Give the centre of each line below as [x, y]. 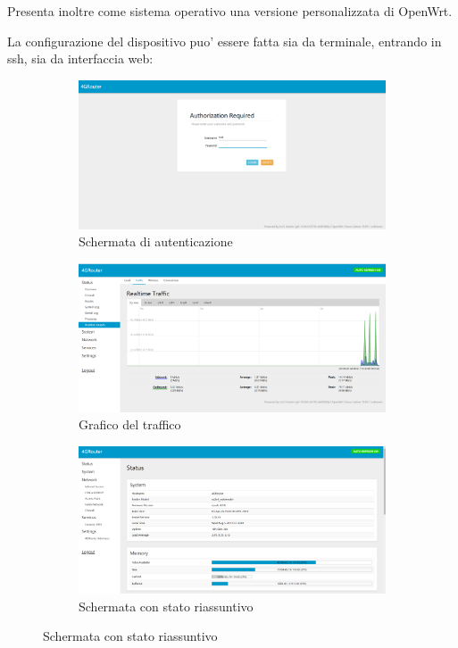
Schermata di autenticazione [156, 241]
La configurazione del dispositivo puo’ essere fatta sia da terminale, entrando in [225, 41]
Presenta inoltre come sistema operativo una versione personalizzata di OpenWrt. [230, 11]
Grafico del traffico [130, 424]
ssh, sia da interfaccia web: [80, 58]
